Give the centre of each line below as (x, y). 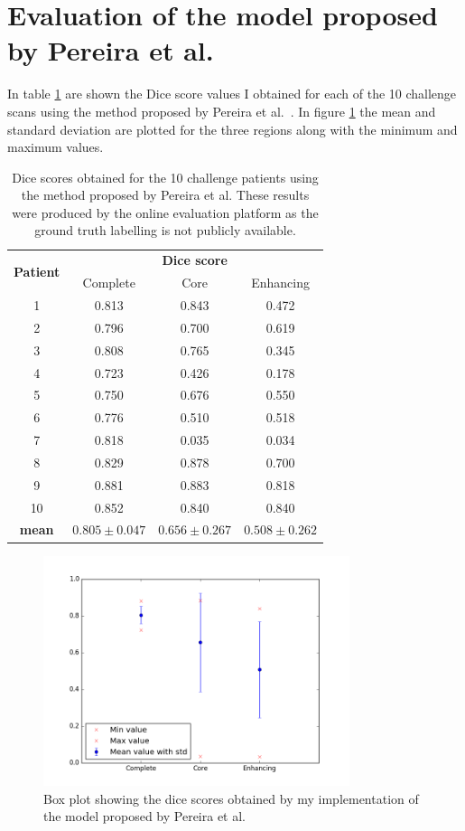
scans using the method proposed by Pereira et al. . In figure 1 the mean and (222, 111)
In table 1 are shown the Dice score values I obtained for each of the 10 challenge (232, 94)
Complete (109, 283)
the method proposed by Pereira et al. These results (165, 195)
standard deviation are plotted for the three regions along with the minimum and (232, 129)
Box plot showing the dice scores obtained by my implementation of (231, 798)
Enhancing (280, 283)
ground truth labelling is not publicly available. (165, 230)
